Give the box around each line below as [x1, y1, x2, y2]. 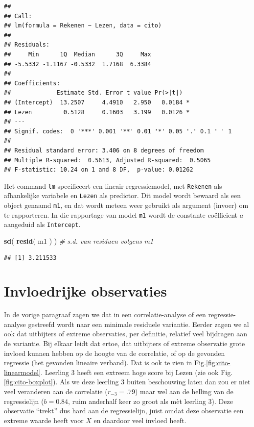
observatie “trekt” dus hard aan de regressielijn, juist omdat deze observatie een [4, 405, 244, 416]
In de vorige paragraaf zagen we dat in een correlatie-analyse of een [4, 309, 206, 320]
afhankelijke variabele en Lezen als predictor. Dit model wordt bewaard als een [4, 190, 241, 201]
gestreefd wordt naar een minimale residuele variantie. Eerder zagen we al [28, 319, 249, 329]
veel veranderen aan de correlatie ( [4, 386, 108, 397]
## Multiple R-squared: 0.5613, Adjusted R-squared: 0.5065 [4, 156, 211, 164]
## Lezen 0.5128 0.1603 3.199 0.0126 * [4, 108, 190, 116]
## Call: [4, 12, 32, 20]
